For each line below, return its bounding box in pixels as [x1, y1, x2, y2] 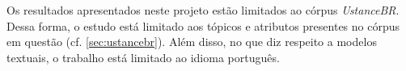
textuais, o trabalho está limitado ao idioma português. [6, 48, 280, 65]
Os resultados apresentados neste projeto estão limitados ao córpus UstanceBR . [6, 2, 400, 18]
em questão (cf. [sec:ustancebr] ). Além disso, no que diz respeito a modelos [6, 33, 377, 50]
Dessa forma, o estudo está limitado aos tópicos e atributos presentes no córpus [6, 17, 400, 34]
